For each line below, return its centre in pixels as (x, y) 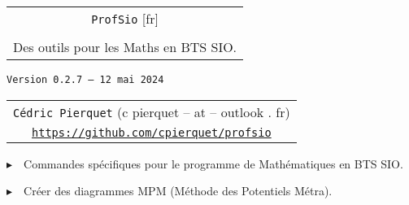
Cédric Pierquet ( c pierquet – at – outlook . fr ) (152, 111)
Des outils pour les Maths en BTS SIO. (125, 47)
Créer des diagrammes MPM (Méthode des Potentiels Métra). (178, 191)
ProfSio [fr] (125, 18)
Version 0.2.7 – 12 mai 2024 (85, 80)
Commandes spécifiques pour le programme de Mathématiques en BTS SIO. (213, 163)
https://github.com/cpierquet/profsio (152, 132)
